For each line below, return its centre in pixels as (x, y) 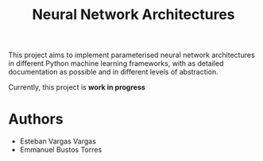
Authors (36, 119)
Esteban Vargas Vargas (58, 141)
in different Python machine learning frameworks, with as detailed (116, 63)
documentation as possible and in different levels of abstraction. (113, 72)
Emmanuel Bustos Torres (61, 150)
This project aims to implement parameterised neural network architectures (132, 55)
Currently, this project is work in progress (77, 87)
